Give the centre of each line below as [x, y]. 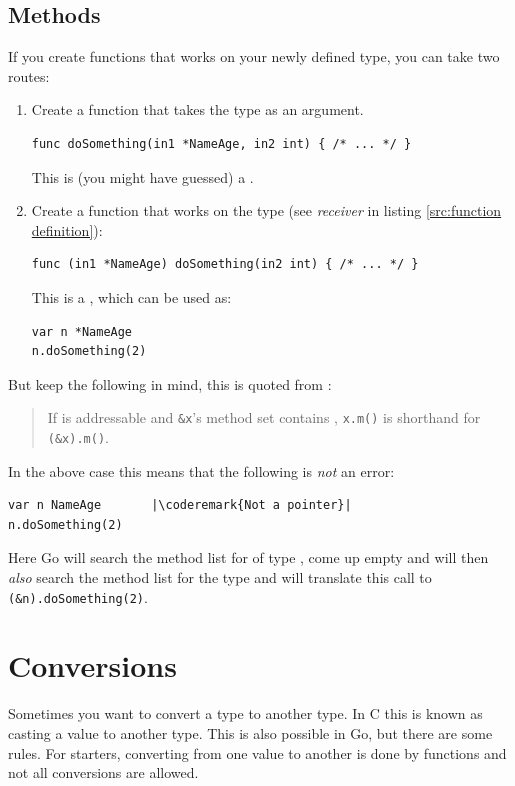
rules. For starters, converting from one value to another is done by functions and [257, 752]
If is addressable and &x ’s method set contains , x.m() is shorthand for [264, 417]
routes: [29, 75]
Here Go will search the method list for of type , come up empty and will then [248, 557]
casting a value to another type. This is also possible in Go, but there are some [250, 732]
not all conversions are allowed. [103, 772]
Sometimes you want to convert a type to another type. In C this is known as [245, 713]
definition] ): [67, 229]
